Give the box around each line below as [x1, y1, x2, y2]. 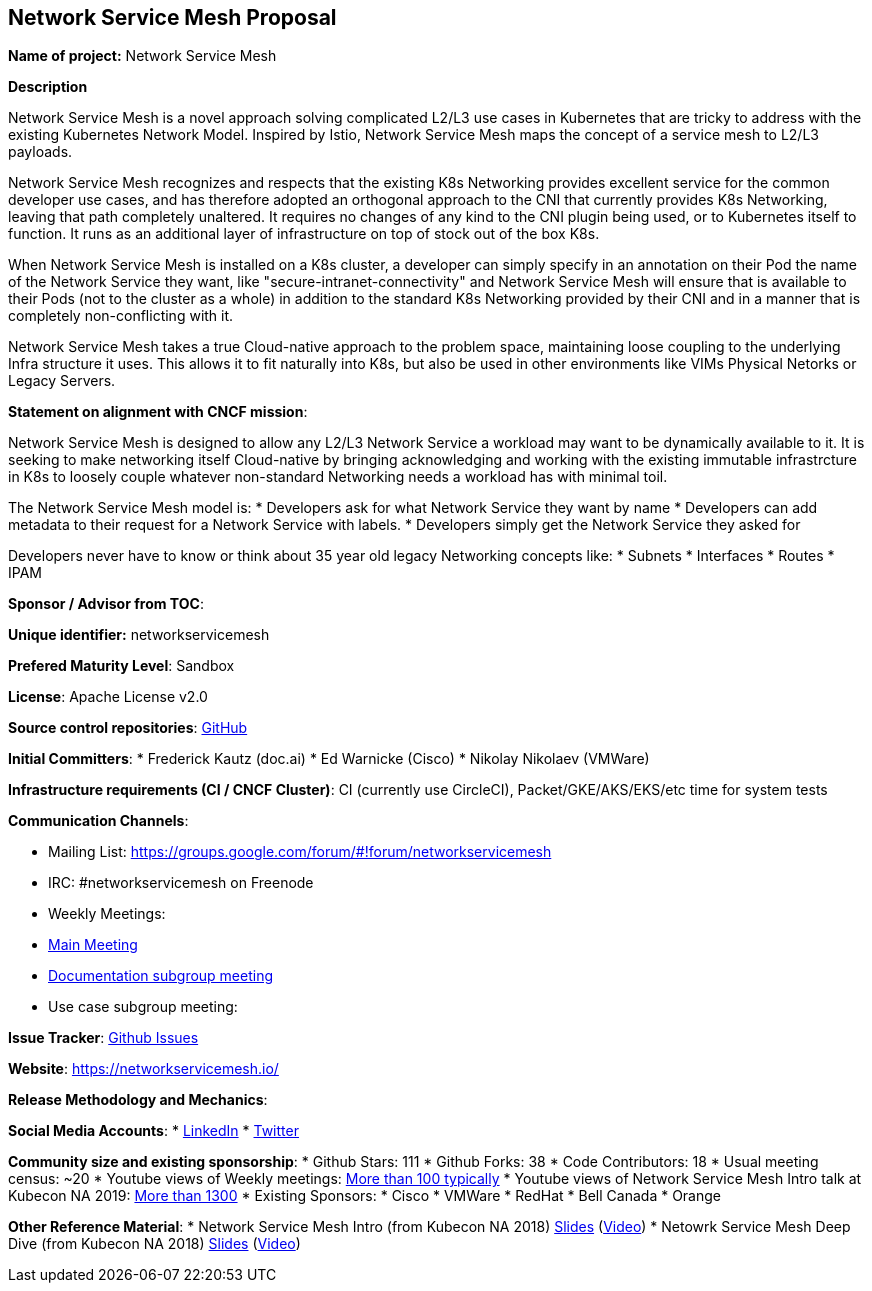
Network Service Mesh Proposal [8, 5, 337, 30]
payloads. [8, 143, 73, 161]
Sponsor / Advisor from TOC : [8, 595, 204, 613]
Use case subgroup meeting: [48, 998, 238, 1016]
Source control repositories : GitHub [8, 719, 248, 737]
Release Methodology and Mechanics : [8, 1091, 268, 1109]
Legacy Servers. [8, 372, 116, 390]
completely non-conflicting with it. [8, 307, 234, 325]
